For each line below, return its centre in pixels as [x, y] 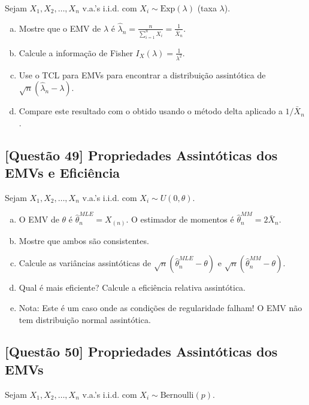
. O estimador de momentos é [180, 219]
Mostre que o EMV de [60, 28]
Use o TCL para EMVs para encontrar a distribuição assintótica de [142, 74]
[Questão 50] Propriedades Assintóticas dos [141, 351]
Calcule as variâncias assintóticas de [85, 263]
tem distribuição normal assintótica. [85, 319]
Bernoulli [177, 395]
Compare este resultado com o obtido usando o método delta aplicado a [151, 111]
